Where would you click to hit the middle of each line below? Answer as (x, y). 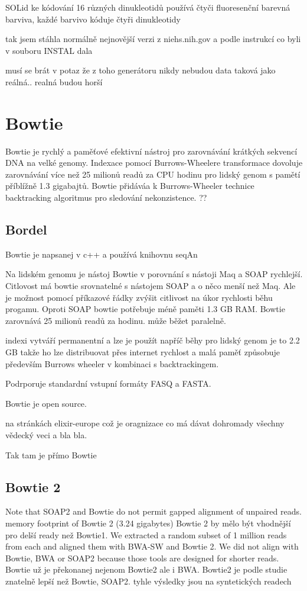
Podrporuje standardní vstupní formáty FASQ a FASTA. (108, 383)
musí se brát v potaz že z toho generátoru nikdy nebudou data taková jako (141, 70)
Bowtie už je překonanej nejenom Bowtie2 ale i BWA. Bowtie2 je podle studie (146, 569)
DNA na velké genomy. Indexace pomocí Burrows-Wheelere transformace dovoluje (154, 163)
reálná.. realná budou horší (54, 81)
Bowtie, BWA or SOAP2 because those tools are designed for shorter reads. (142, 558)
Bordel (26, 229)
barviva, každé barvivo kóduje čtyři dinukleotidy (93, 19)
